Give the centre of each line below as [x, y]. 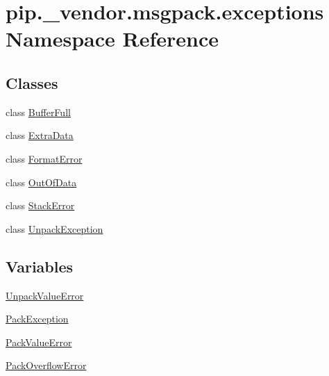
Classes [32, 82]
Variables [40, 266]
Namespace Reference [112, 39]
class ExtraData [40, 135]
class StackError [40, 205]
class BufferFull [38, 112]
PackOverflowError [46, 365]
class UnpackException [54, 228]
